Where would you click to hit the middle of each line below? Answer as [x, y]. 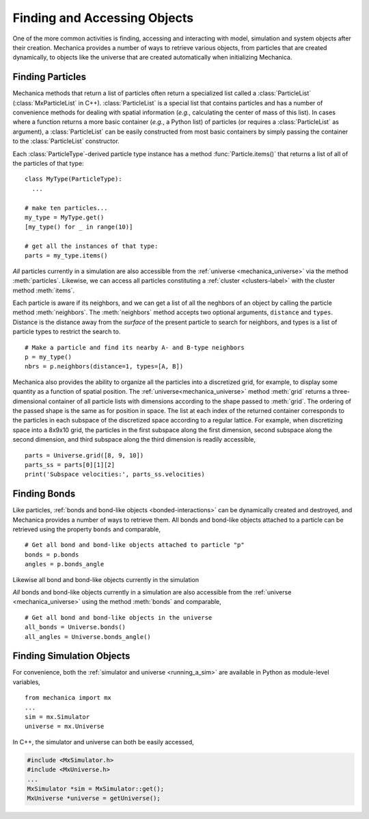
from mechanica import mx [68, 698]
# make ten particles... [66, 208]
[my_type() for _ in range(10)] [79, 227]
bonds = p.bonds [52, 554]
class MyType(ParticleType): [73, 179]
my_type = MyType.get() [65, 217]
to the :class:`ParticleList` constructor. [66, 141]
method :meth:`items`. [44, 290]
